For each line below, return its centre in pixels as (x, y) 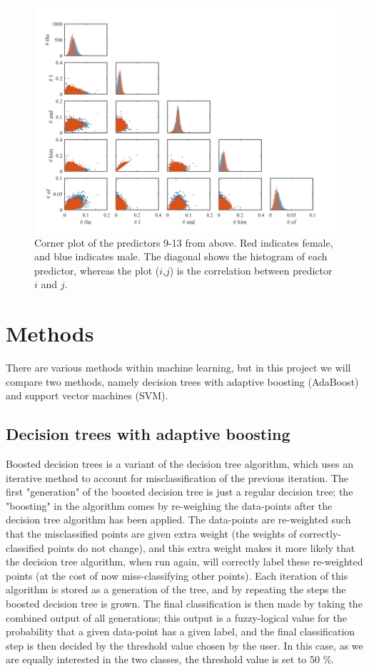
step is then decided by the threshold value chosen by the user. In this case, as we (184, 645)
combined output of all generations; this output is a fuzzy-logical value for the (176, 617)
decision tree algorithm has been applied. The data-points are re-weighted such (178, 519)
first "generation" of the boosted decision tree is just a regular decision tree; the (180, 492)
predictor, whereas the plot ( (97, 270)
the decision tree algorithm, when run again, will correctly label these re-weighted (184, 562)
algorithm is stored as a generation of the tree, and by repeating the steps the (176, 589)
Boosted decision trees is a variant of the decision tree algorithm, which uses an (180, 464)
